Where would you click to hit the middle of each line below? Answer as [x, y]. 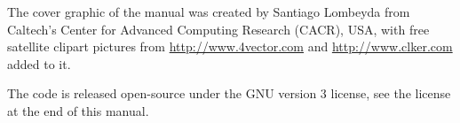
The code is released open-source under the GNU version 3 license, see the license [229, 93]
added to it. [39, 63]
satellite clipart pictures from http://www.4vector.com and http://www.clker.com [230, 46]
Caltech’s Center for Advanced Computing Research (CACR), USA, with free [218, 29]
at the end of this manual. [78, 110]
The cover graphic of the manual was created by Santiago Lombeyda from [209, 12]
